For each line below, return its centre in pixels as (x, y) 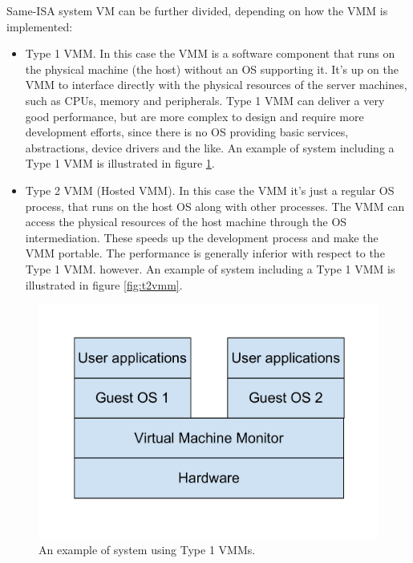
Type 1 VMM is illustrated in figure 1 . (120, 163)
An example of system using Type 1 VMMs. (147, 550)
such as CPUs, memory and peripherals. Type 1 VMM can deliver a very (205, 100)
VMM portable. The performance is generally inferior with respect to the (205, 253)
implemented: (40, 26)
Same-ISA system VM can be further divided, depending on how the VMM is (197, 10)
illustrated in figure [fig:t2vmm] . (104, 284)
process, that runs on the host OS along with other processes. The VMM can (215, 206)
